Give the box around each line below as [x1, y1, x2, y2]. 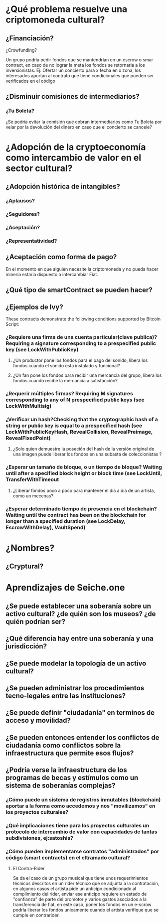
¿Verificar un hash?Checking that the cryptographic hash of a [5, 416, 159, 423]
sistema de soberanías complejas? [5, 781, 116, 790]
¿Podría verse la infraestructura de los [5, 766, 127, 774]
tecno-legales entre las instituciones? [5, 692, 126, 700]
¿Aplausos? [5, 197, 35, 204]
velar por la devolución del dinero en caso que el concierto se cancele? [5, 124, 153, 130]
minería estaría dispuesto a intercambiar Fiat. [5, 271, 99, 277]
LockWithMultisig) [5, 403, 52, 410]
